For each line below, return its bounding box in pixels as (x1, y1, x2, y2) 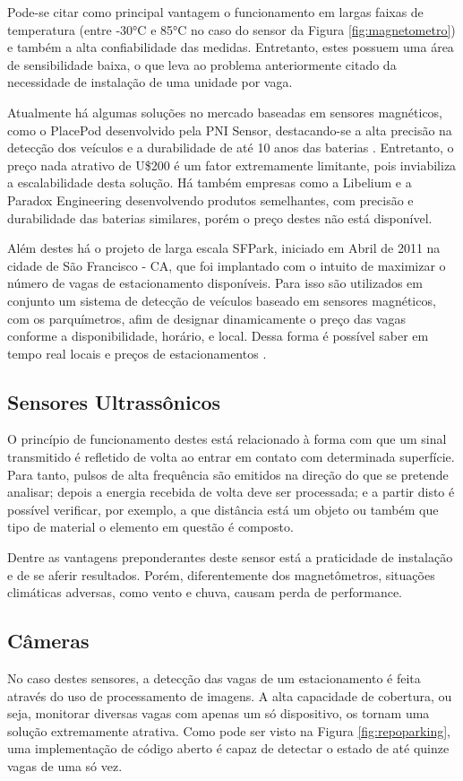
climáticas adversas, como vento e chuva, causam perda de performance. (7, 583, 403, 602)
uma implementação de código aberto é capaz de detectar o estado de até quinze (7, 739, 450, 758)
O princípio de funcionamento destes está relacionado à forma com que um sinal (7, 430, 447, 448)
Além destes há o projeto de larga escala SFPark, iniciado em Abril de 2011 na (7, 239, 441, 257)
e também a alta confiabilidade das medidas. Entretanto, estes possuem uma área (7, 38, 454, 56)
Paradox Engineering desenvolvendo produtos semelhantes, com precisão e (7, 190, 414, 209)
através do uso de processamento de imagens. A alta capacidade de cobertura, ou (7, 686, 452, 705)
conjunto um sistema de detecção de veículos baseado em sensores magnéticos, (7, 291, 436, 309)
